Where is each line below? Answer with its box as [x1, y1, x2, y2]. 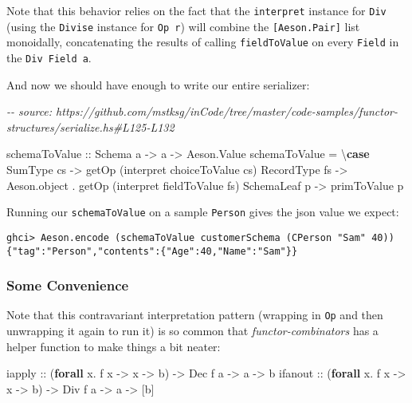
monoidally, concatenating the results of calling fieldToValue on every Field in [6, 34, 399, 50]
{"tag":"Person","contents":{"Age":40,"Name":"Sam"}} [6, 245, 298, 257]
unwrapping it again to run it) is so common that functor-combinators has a [6, 322, 379, 339]
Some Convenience [6, 275, 129, 295]
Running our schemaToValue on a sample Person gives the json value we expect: [6, 203, 399, 220]
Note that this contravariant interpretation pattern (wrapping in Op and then [6, 306, 383, 323]
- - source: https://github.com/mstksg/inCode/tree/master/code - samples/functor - [6, 103, 398, 120]
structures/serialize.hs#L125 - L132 [6, 118, 175, 135]
